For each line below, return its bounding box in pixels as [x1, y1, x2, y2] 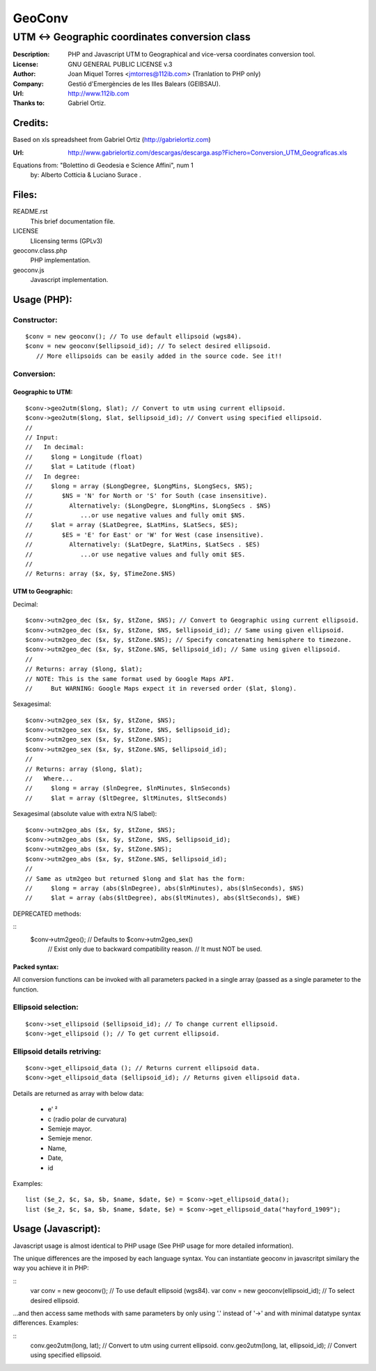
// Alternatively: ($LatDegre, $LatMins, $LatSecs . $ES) [25, 540, 260, 549]
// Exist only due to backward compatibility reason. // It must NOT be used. [47, 944, 263, 953]
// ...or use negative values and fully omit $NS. [25, 512, 246, 519]
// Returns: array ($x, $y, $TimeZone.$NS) [25, 570, 176, 578]
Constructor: [13, 315, 58, 324]
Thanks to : [13, 99, 45, 107]
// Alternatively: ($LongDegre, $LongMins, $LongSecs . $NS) [25, 501, 272, 510]
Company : [13, 79, 45, 88]
